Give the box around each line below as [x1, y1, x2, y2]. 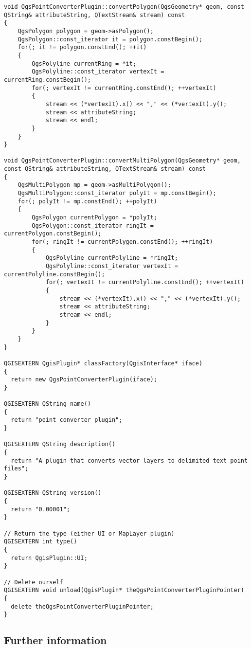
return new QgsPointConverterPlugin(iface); [11, 376, 157, 383]
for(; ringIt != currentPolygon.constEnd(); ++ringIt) [32, 238, 213, 246]
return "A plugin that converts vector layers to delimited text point [11, 457, 248, 464]
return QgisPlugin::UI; [11, 554, 88, 561]
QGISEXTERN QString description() [4, 441, 116, 448]
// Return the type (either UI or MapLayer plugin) [4, 530, 175, 537]
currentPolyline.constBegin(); [4, 270, 105, 278]
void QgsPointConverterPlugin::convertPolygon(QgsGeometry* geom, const [4, 3, 244, 10]
